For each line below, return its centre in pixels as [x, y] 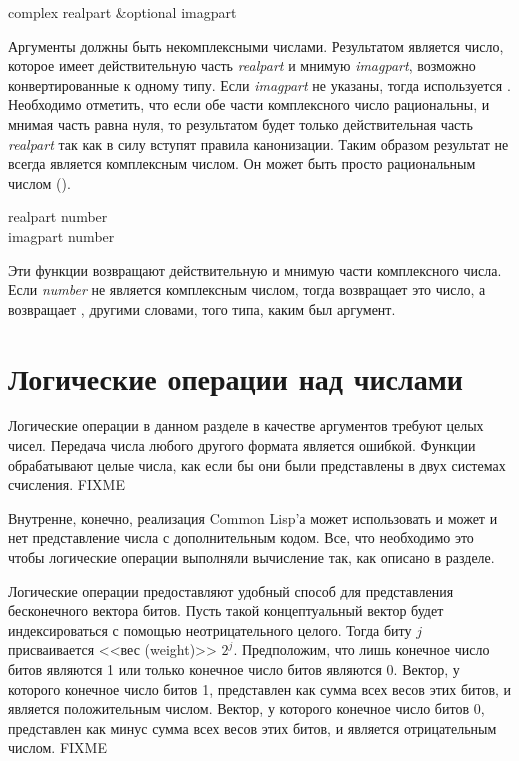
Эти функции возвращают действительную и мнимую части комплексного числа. [255, 269]
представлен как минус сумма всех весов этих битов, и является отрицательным [252, 727]
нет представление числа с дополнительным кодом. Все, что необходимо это [241, 537]
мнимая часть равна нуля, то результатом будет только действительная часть [240, 123]
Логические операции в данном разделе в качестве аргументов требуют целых [246, 425]
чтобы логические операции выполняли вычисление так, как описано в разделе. [251, 557]
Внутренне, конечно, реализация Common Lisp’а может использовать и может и [253, 517]
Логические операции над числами [235, 377]
